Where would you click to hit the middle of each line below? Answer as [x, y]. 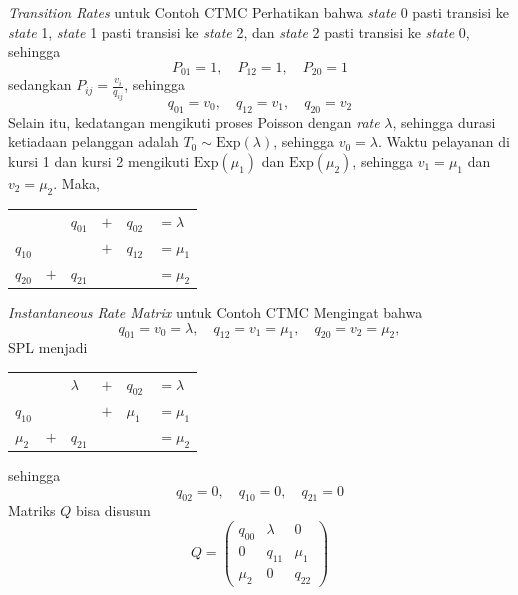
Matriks [32, 510]
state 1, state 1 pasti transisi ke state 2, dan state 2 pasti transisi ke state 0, [239, 31]
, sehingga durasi [444, 121]
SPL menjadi [48, 347]
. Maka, [76, 183]
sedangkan [40, 84]
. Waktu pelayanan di [443, 141]
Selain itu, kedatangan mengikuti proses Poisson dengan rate [194, 121]
